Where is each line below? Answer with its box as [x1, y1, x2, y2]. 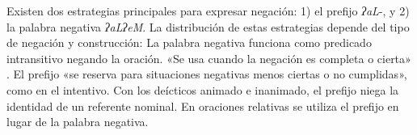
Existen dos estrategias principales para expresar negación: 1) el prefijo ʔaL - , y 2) [6, 2, 410, 19]
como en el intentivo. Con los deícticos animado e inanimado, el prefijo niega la [6, 81, 399, 98]
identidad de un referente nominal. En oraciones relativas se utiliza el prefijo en [6, 97, 399, 114]
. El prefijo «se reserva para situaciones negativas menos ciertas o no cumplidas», [6, 65, 407, 82]
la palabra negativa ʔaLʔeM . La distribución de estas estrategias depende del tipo [6, 18, 410, 35]
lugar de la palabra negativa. [6, 113, 149, 130]
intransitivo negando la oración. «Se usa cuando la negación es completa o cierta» [6, 49, 411, 66]
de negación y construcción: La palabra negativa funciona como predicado [6, 34, 372, 51]
